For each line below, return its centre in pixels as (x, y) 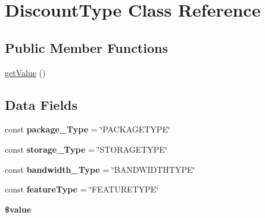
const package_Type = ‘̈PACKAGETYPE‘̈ (88, 129)
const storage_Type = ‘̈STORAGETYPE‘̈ (86, 149)
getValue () (25, 72)
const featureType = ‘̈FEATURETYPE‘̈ (82, 189)
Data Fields (41, 104)
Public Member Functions (86, 47)
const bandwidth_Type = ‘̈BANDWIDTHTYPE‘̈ (100, 169)
